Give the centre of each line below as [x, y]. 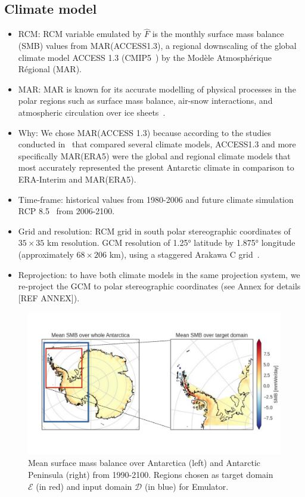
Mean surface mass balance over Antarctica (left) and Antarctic [144, 463]
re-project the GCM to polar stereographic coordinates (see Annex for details [159, 286]
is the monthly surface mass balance [218, 34]
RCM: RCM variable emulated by [80, 34]
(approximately [46, 254]
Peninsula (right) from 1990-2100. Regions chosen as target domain [151, 474]
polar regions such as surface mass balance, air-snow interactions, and [145, 101]
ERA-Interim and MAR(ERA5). [77, 179]
